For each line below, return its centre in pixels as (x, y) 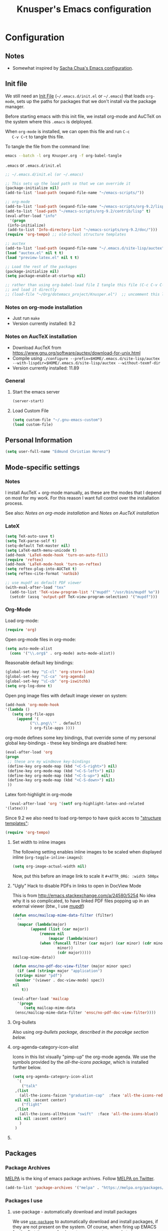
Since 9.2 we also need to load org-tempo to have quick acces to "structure (83, 818)
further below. (27, 1067)
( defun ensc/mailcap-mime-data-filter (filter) (63, 915)
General (15, 381)
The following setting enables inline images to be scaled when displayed (87, 851)
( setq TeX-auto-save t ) (30, 536)
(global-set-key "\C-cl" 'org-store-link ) (50, 672)
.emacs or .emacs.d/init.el (33, 165)
